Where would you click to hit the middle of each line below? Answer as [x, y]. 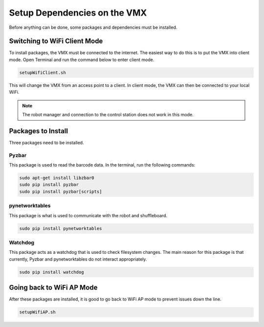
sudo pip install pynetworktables [61, 228]
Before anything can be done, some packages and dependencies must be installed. [93, 27]
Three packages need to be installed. [46, 143]
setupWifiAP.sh [37, 312]
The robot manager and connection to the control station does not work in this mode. [108, 114]
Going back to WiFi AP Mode [53, 288]
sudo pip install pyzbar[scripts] [61, 191]
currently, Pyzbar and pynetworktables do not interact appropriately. [78, 259]
